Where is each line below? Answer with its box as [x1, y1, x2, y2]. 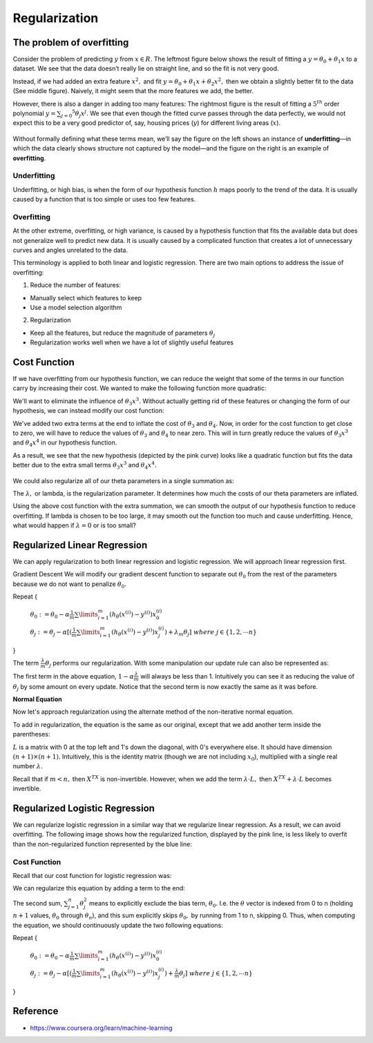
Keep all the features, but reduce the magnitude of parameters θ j [30, 329, 216, 338]
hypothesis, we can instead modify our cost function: [12, 407, 164, 415]
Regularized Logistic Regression [12, 802, 155, 814]
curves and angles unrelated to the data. [12, 246, 128, 255]
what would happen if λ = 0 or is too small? [12, 521, 136, 529]
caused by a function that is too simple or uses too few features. [12, 195, 196, 204]
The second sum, [12, 899, 63, 907]
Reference [12, 1005, 59, 1017]
